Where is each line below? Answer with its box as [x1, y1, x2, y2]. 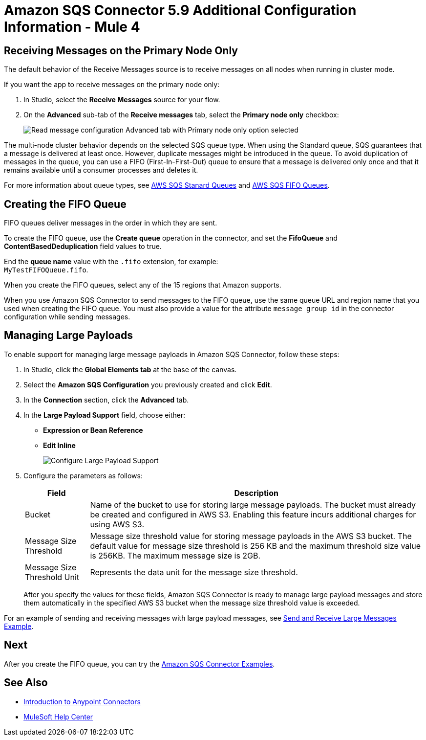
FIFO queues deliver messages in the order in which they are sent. [4, 219, 217, 227]
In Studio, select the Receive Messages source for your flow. [23, 95, 220, 104]
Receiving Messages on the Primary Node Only [4, 44, 238, 57]
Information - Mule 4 [4, 19, 140, 35]
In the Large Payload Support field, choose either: [23, 410, 186, 419]
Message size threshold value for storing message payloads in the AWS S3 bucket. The [90, 531, 412, 541]
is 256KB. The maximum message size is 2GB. [90, 550, 261, 561]
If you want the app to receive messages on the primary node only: [4, 80, 220, 89]
